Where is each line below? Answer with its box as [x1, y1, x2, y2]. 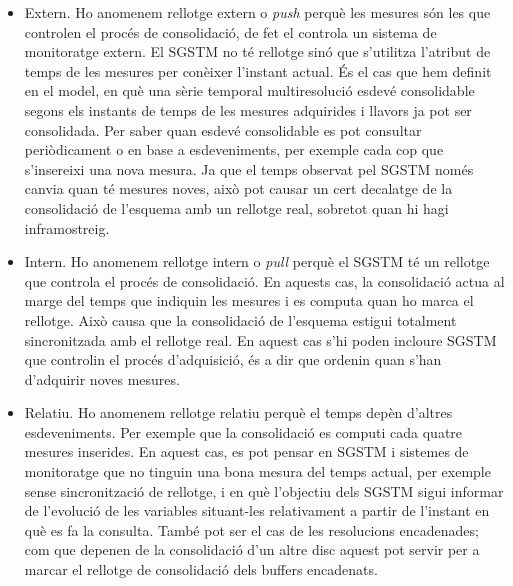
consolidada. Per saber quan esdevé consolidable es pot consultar [24, 119, 422, 140]
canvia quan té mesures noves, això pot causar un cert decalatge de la [24, 178, 453, 199]
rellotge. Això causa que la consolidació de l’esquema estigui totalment [24, 309, 457, 330]
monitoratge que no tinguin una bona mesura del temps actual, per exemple [24, 461, 491, 482]
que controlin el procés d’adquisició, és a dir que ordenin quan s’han [24, 349, 442, 370]
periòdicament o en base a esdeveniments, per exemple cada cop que [24, 139, 444, 160]
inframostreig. [24, 217, 110, 238]
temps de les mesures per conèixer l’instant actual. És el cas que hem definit [24, 60, 492, 81]
